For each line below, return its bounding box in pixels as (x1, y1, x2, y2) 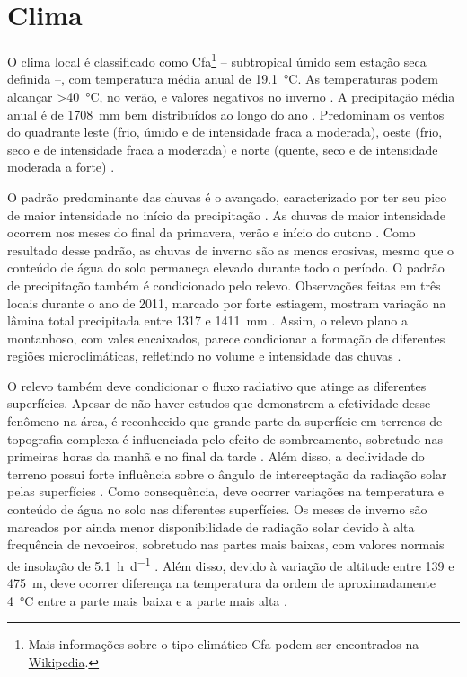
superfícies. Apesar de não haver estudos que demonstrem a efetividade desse (7, 394, 431, 413)
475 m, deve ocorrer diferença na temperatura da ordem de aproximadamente (7, 574, 436, 592)
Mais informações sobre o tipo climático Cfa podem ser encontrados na (28, 635, 419, 654)
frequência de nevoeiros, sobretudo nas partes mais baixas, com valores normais (7, 535, 445, 554)
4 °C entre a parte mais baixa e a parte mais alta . (7, 591, 287, 610)
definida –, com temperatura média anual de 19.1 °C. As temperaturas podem (7, 69, 439, 88)
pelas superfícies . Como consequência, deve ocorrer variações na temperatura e (7, 482, 444, 501)
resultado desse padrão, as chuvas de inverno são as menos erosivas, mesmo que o (7, 240, 454, 259)
